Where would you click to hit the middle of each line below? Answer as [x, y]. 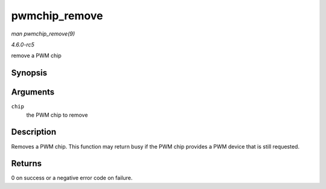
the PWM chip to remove [57, 115]
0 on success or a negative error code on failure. [72, 178]
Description [34, 132]
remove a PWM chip [36, 56]
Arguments [33, 92]
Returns [27, 163]
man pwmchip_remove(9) [43, 34]
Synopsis [29, 73]
